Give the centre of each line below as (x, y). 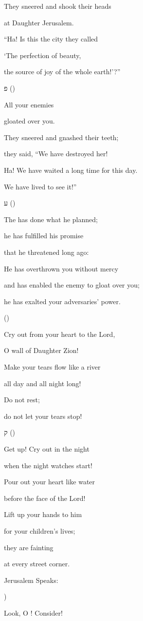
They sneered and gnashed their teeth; (61, 137)
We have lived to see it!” (40, 186)
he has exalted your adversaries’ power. (62, 301)
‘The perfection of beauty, (43, 55)
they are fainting (29, 547)
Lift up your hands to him (43, 514)
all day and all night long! (43, 383)
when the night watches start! (48, 465)
